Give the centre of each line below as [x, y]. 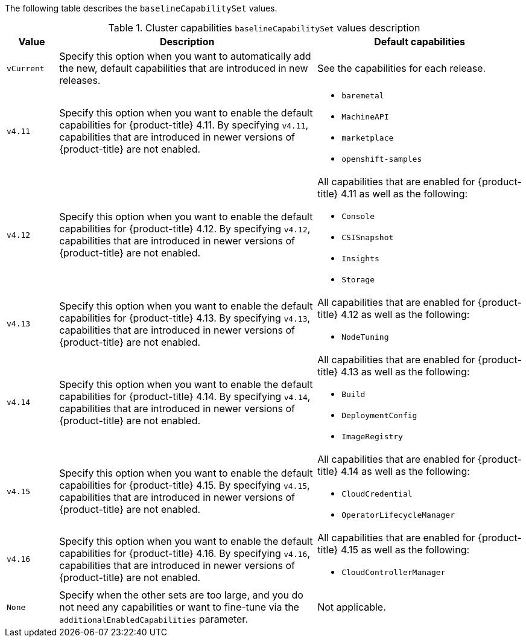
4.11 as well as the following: [404, 194]
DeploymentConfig [379, 415]
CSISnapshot [368, 237]
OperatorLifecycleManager [398, 515]
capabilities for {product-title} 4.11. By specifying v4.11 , [184, 125]
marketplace [368, 138]
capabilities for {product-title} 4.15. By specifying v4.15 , [185, 485]
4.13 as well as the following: [405, 372]
